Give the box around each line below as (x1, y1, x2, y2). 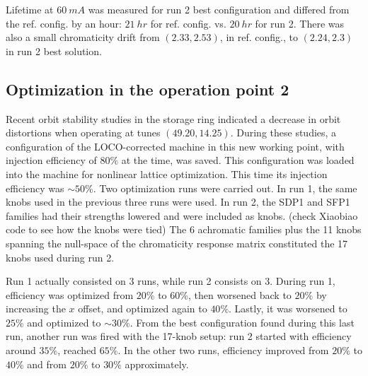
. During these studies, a (230, 125, 337, 140)
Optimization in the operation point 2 (6, 78, 289, 100)
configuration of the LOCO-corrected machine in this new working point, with (6, 139, 345, 153)
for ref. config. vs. (150, 16, 226, 30)
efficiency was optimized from (6, 287, 134, 302)
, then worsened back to (188, 287, 292, 302)
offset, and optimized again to (78, 301, 207, 316)
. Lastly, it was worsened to (229, 301, 347, 316)
